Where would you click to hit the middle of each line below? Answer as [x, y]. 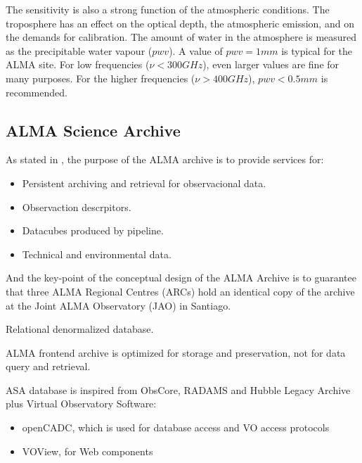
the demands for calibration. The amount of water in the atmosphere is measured [181, 37]
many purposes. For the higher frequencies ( [101, 78]
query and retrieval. [48, 366]
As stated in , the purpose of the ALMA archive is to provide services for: [165, 159]
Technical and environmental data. [97, 254]
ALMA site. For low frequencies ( [78, 64]
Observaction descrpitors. [77, 207]
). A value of [196, 50]
